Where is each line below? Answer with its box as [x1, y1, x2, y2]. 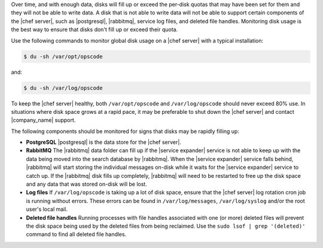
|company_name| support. [11, 117, 76, 124]
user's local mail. [26, 205, 68, 213]
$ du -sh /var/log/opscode [23, 84, 103, 91]
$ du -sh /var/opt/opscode [23, 53, 103, 60]
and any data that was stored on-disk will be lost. [26, 180, 148, 188]
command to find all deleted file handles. [26, 231, 127, 238]
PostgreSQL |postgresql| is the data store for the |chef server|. [26, 138, 182, 146]
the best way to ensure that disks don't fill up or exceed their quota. [11, 26, 178, 33]
